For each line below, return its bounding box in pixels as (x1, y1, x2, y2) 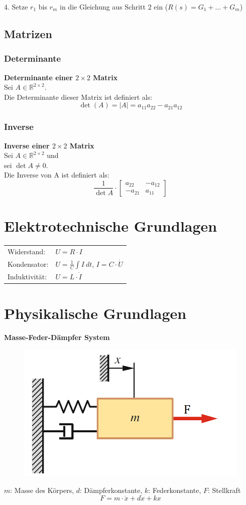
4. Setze (4, 2, 28, 12)
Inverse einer (4, 140, 50, 150)
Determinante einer (4, 72, 73, 82)
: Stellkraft (207, 485, 241, 495)
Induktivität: (8, 271, 47, 281)
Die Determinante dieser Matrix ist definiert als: (4, 91, 153, 102)
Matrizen (4, 26, 52, 41)
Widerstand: (8, 246, 46, 256)
